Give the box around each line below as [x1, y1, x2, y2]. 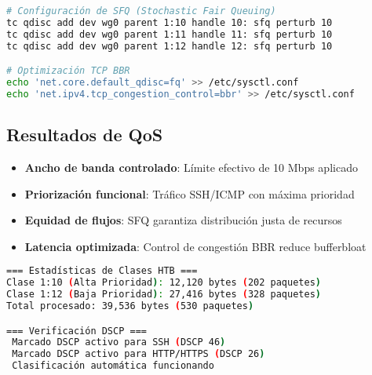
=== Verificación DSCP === [6, 325, 147, 337]
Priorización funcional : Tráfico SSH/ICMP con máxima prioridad [24, 185, 355, 202]
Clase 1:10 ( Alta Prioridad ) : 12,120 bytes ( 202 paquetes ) [6, 277, 321, 289]
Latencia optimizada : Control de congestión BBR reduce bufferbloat [24, 238, 367, 254]
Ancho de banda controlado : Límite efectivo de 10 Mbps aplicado [24, 158, 358, 175]
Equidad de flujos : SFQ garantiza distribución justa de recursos [24, 212, 342, 228]
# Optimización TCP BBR [6, 65, 130, 77]
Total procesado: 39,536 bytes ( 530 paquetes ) [6, 300, 254, 311]
